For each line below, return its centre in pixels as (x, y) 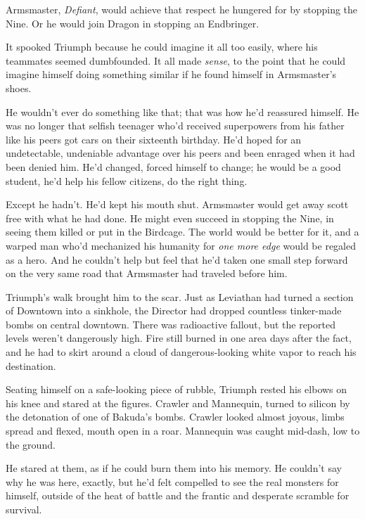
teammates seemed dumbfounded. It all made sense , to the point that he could (176, 60)
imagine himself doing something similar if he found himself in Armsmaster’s (171, 74)
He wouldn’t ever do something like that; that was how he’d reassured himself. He (182, 111)
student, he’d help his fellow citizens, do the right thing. (127, 180)
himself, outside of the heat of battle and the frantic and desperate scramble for (178, 495)
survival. (24, 509)
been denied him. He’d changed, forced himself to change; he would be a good (173, 166)
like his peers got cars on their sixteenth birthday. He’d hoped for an (154, 139)
